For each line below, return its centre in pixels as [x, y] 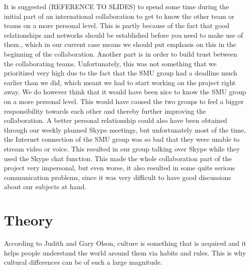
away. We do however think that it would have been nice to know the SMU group [125, 92]
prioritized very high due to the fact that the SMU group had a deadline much [121, 73]
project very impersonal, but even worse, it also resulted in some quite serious [119, 168]
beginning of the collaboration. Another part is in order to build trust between [121, 53]
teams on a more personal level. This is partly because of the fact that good [117, 25]
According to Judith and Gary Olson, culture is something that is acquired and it [125, 243]
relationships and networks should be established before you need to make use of [124, 35]
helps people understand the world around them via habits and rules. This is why [125, 252]
